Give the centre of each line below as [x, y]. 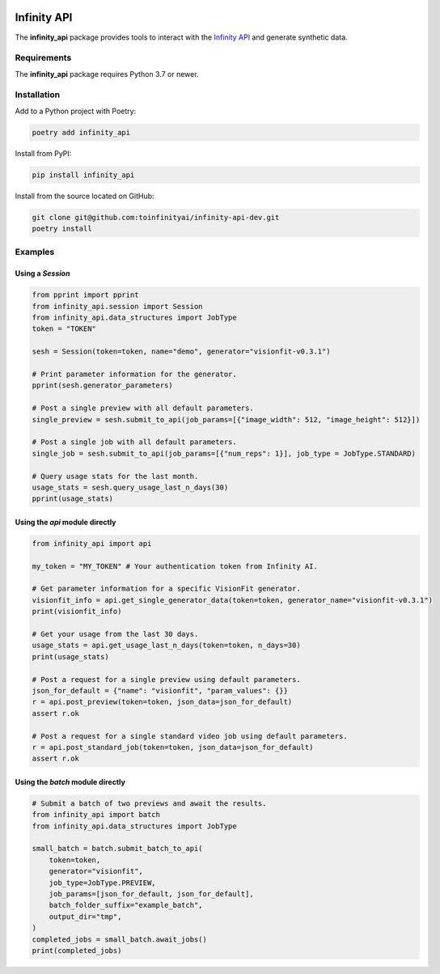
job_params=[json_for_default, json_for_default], [151, 894]
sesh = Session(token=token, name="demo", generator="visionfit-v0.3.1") [181, 351]
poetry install [62, 229]
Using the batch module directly [70, 781]
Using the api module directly [66, 522]
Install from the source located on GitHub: [85, 196]
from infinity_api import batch [96, 815]
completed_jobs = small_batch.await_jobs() [120, 939]
